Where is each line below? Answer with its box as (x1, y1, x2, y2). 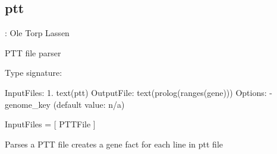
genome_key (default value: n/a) (5, 98, 125, 110)
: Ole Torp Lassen (5, 27, 70, 39)
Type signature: (5, 66, 62, 79)
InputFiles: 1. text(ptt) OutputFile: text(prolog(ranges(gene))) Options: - (5, 86, 272, 98)
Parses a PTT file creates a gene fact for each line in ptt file (5, 137, 224, 150)
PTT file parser (5, 46, 61, 59)
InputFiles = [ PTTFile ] (5, 118, 96, 130)
